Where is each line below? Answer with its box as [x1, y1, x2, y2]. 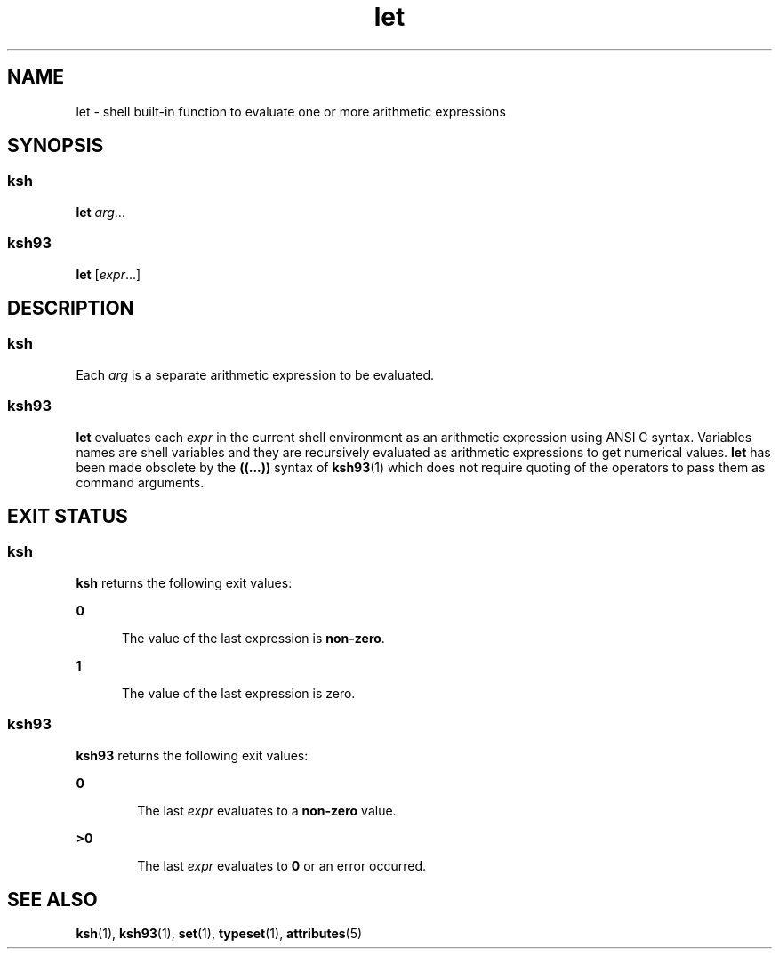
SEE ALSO [7, 888, 98, 911]
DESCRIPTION [7, 296, 134, 319]
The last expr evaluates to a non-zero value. [137, 802, 397, 818]
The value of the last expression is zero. [122, 685, 356, 701]
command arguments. [76, 474, 205, 490]
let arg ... [76, 204, 125, 220]
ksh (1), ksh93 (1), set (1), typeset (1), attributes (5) [76, 926, 363, 942]
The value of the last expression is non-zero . [122, 630, 385, 646]
